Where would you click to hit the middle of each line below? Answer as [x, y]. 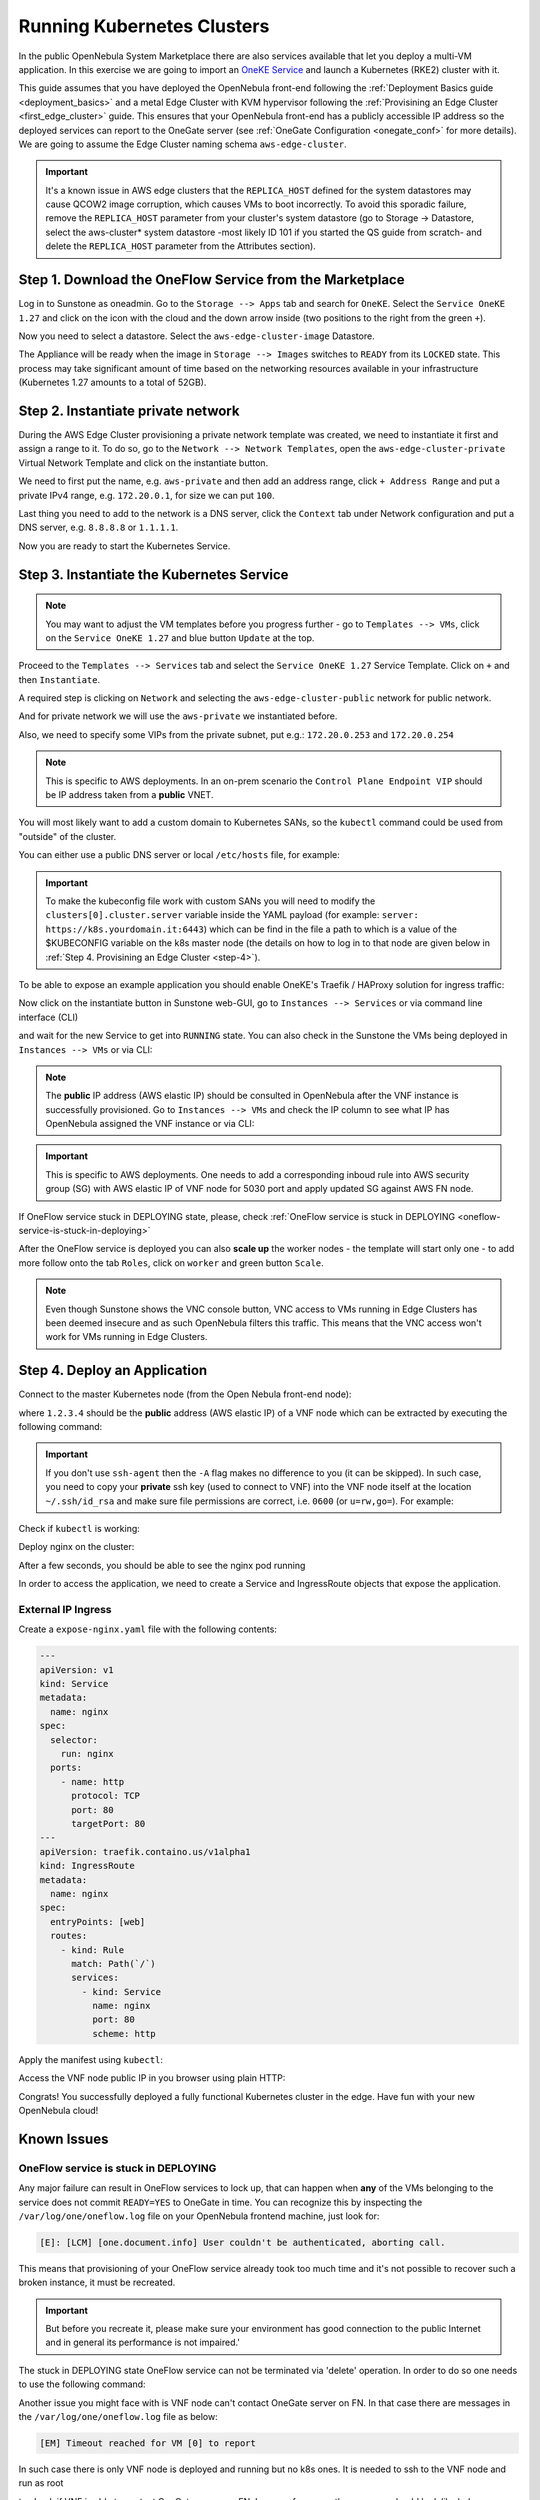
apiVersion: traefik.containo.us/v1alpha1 [145, 1851]
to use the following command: [82, 2384]
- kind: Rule [92, 1949]
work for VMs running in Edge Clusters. [126, 1337]
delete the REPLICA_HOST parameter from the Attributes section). [181, 246]
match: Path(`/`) [114, 1963]
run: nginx [87, 1754]
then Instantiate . [59, 679]
